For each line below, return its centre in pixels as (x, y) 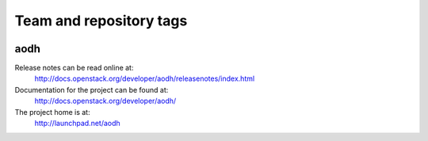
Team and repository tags (101, 21)
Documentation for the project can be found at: (92, 90)
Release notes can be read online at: (74, 68)
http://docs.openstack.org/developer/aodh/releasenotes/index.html (145, 78)
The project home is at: (52, 112)
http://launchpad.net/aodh (77, 124)
